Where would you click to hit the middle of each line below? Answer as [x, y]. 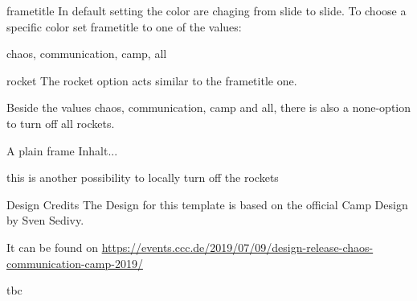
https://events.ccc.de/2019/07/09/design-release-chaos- [237, 247]
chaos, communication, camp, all [87, 54]
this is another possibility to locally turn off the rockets [143, 177]
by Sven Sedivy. [45, 220]
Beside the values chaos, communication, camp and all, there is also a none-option [209, 107]
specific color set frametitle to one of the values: [124, 26]
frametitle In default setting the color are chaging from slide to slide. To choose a [206, 10]
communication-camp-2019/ [75, 263]
